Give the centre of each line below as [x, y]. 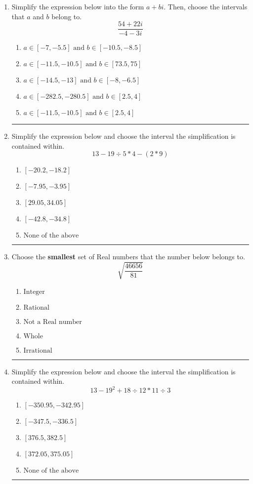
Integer [34, 292]
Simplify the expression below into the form [78, 6]
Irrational [38, 350]
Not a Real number [53, 322]
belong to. [67, 16]
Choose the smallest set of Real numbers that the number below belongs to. [128, 257]
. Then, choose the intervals [206, 6]
